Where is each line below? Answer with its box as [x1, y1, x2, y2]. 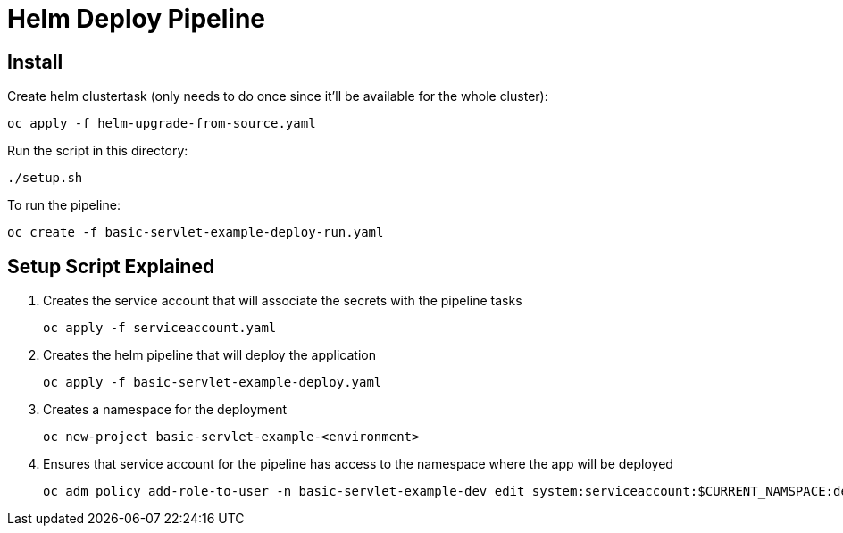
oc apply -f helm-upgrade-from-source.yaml [7, 116, 316, 131]
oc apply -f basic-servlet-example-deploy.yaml [43, 375, 382, 390]
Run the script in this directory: [7, 143, 188, 159]
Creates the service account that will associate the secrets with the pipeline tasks [43, 293, 522, 309]
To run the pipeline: [7, 197, 121, 213]
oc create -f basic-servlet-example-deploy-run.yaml [7, 225, 384, 240]
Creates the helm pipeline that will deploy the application [43, 347, 377, 363]
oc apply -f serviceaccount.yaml [43, 321, 277, 336]
